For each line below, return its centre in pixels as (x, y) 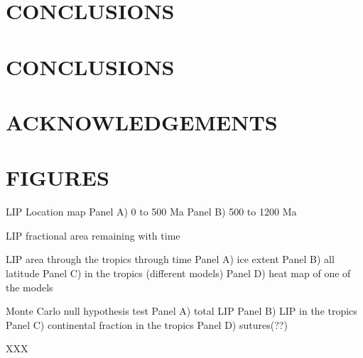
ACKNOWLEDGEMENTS (142, 122)
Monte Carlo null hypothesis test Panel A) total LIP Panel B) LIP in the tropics (181, 311)
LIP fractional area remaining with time (93, 235)
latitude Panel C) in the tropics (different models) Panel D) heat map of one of (178, 273)
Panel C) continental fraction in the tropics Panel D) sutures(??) (147, 324)
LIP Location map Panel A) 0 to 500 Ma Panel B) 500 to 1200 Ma (151, 212)
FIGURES (58, 178)
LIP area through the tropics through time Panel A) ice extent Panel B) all (170, 259)
